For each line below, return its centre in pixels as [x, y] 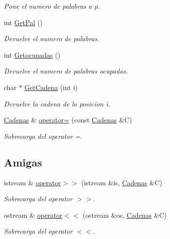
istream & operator [33, 182]
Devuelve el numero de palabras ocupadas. [66, 71]
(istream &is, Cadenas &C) [122, 182]
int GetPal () [23, 22]
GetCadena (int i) [51, 87]
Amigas [23, 162]
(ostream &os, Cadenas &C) [125, 215]
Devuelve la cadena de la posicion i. [57, 103]
